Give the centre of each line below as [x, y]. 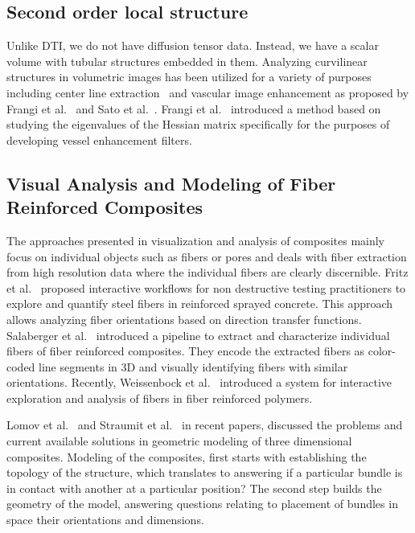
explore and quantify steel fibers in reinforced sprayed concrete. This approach [200, 303]
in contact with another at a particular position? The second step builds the [194, 488]
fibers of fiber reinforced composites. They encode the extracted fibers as [186, 351]
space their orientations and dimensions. [105, 520]
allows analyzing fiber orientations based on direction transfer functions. [184, 319]
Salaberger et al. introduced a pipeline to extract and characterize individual [198, 335]
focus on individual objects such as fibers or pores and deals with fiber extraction [207, 256]
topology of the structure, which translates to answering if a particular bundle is [205, 472]
